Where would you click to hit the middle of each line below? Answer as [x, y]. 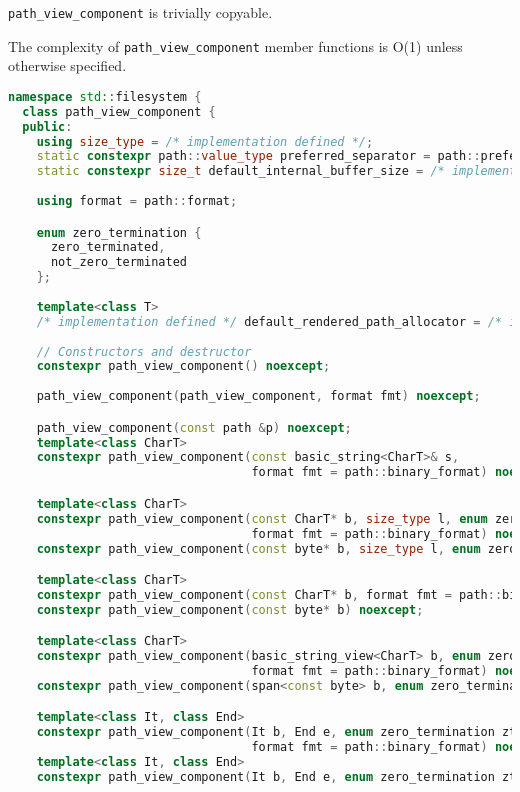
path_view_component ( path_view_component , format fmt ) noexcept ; [258, 396]
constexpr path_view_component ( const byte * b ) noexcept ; [230, 609]
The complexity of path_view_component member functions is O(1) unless [235, 45]
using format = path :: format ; [137, 201]
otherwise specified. [67, 65]
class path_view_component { [119, 111]
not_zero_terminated [118, 262]
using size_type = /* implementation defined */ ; [205, 141]
